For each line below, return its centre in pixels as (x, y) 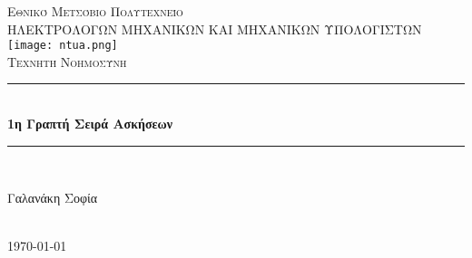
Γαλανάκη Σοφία (53, 198)
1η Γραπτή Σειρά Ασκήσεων (90, 124)
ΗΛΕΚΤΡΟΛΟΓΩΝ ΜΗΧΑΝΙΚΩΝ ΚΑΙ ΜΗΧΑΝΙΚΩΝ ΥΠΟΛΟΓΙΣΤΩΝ (215, 29)
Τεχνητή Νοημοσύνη (67, 61)
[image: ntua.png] (63, 46)
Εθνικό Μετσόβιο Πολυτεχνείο (95, 11)
